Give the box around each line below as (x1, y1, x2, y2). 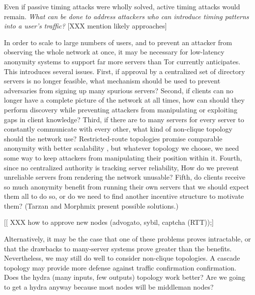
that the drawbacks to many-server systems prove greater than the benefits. (4, 243, 232, 253)
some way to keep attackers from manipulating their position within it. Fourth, (4, 152, 242, 162)
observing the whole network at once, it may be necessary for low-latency (4, 47, 225, 57)
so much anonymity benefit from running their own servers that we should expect (4, 181, 250, 191)
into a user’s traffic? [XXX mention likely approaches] (4, 21, 167, 31)
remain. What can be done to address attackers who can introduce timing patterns (4, 11, 249, 21)
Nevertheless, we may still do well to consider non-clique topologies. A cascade (4, 253, 240, 263)
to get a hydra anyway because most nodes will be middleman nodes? (4, 282, 214, 292)
